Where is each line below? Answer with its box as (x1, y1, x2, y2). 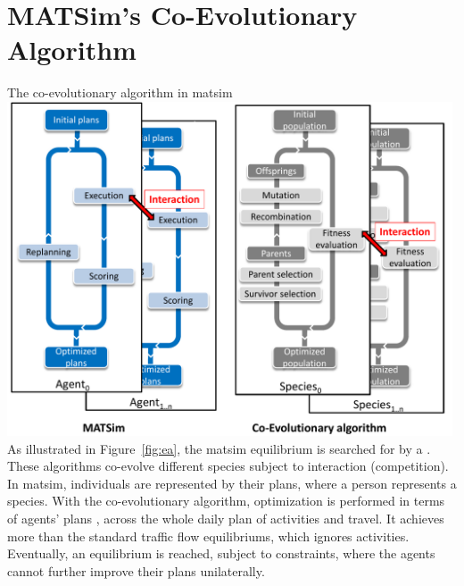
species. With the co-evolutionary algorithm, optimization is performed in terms (7, 491, 445, 510)
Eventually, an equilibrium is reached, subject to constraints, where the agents (7, 544, 435, 563)
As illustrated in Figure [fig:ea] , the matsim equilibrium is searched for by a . (7, 439, 431, 457)
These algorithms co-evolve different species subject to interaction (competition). (7, 456, 449, 475)
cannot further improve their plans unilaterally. (7, 561, 265, 580)
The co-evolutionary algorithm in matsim (7, 83, 233, 102)
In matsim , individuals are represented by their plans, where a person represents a (7, 473, 457, 492)
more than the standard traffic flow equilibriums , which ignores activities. (7, 526, 410, 545)
